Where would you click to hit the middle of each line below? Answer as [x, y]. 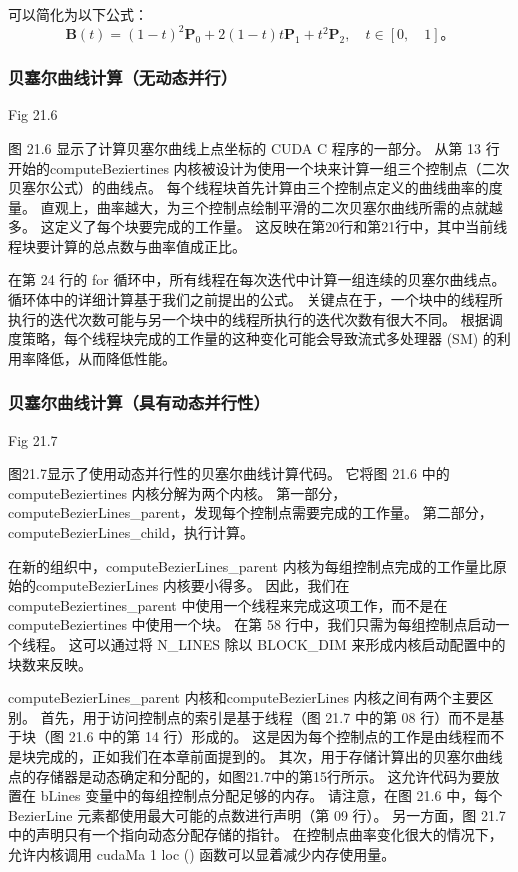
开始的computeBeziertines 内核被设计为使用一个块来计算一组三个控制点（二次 [259, 167]
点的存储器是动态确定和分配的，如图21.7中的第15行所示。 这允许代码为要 [247, 775]
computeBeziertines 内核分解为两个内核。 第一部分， [177, 492]
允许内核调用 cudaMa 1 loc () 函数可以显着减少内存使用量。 [202, 853]
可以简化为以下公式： [78, 14]
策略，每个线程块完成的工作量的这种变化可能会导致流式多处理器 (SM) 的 [259, 338]
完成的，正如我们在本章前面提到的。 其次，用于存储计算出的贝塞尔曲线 [269, 755]
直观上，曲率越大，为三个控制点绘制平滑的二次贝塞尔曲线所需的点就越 [271, 206]
